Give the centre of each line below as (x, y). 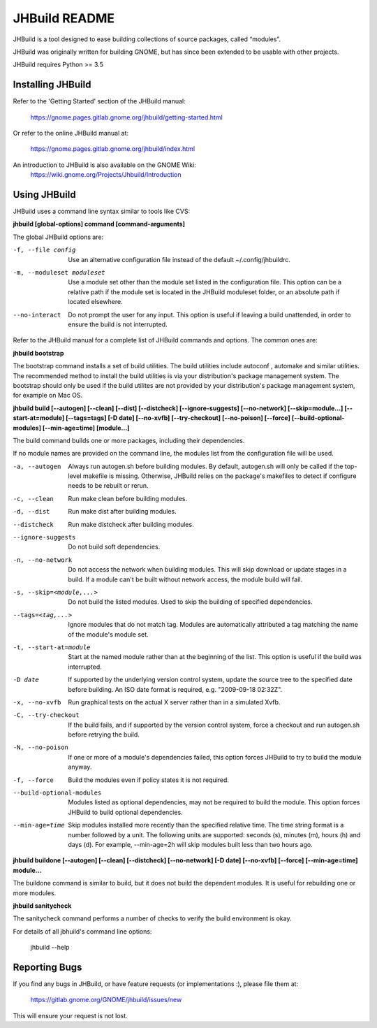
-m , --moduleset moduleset (59, 273)
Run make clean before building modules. (128, 498)
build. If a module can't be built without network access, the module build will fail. (185, 579)
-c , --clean (33, 499)
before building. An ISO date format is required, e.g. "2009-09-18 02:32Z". (175, 689)
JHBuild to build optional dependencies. (125, 812)
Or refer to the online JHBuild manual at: (71, 133)
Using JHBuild (44, 195)
